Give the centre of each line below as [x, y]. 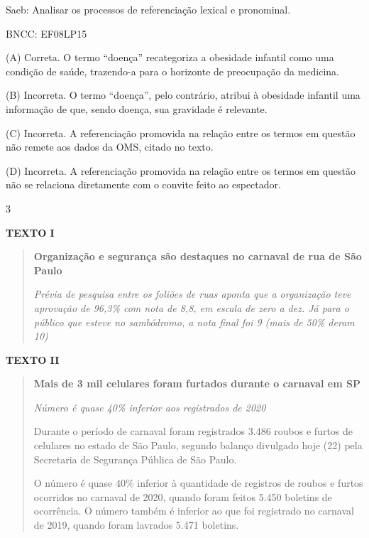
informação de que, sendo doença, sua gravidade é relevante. [137, 108]
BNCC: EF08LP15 [46, 33]
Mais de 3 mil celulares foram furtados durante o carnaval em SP [197, 383]
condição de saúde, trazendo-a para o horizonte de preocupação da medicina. [173, 71]
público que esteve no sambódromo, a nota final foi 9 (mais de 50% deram [194, 322]
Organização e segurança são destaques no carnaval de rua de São [198, 256]
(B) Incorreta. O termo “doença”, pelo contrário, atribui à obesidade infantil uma [183, 95]
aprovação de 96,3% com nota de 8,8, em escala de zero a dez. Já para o [191, 307]
